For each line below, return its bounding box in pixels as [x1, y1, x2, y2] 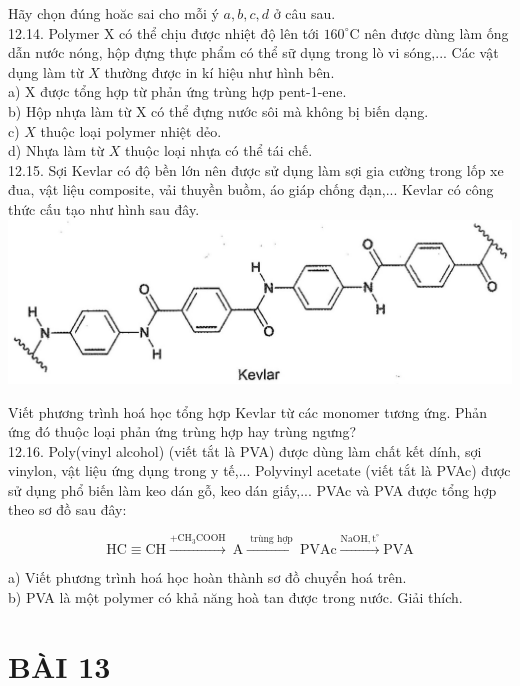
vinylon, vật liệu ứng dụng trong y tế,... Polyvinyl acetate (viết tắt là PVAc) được [8, 460, 511, 481]
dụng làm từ [8, 61, 84, 82]
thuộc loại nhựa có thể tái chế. [124, 140, 313, 161]
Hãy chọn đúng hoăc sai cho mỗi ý [8, 3, 219, 23]
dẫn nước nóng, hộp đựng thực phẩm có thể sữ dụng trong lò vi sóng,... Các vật [8, 42, 499, 63]
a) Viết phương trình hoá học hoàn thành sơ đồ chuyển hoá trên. [8, 567, 407, 588]
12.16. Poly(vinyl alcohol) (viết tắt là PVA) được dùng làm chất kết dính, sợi [8, 440, 482, 461]
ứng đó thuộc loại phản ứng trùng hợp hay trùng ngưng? [8, 421, 357, 442]
